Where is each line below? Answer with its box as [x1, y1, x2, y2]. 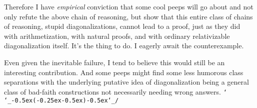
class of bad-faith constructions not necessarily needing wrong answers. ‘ [4, 86, 227, 97]
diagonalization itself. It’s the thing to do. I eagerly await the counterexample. [4, 40, 244, 51]
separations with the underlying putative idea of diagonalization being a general [4, 77, 249, 87]
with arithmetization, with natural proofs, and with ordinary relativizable [4, 30, 230, 41]
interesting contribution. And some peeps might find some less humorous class [4, 67, 243, 77]
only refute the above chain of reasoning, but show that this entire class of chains [4, 11, 253, 21]
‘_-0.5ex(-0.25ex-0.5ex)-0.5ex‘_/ [4, 97, 119, 105]
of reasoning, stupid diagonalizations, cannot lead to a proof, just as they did [4, 21, 240, 31]
